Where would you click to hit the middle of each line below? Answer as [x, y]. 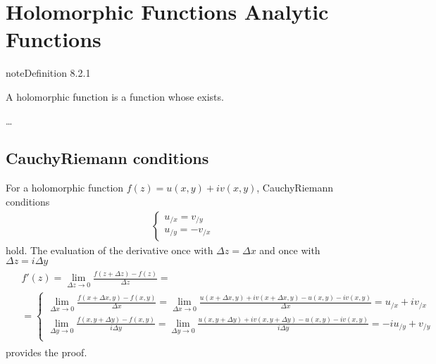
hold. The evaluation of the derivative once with [110, 250]
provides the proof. [46, 352]
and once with [290, 250]
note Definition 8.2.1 [48, 73]
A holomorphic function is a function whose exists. [115, 96]
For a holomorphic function [65, 188]
